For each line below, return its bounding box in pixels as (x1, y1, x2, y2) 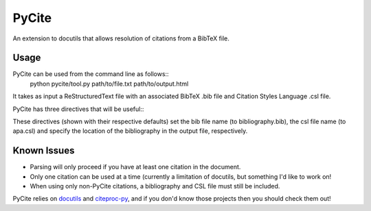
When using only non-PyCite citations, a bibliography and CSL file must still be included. (30, 182, 280, 190)
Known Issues (12, 145, 75, 157)
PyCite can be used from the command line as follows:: (12, 70, 169, 78)
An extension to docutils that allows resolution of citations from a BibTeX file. (12, 34, 230, 42)
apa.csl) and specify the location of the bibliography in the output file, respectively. (12, 127, 248, 135)
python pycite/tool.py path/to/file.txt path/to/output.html (30, 79, 189, 88)
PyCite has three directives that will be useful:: (12, 105, 144, 113)
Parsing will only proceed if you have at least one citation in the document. (30, 163, 241, 171)
